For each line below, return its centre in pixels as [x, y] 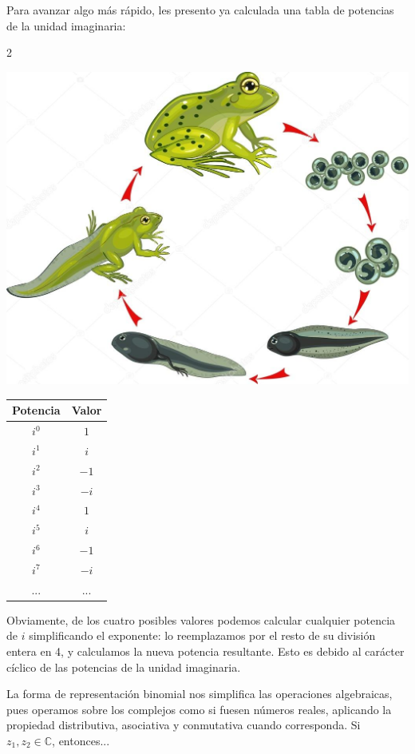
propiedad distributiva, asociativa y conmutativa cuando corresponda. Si [184, 725]
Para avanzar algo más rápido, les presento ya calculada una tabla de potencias [200, 10]
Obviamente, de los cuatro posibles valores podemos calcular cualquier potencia [201, 619]
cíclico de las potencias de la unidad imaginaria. [124, 667]
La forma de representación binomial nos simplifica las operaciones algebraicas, [200, 694]
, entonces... [81, 740]
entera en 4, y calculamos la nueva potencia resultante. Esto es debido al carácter [206, 651]
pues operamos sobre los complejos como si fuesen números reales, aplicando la [199, 709]
